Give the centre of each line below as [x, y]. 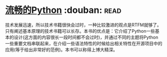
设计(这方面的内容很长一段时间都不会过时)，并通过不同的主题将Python [86, 37]
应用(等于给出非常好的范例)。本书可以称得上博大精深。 [62, 50]
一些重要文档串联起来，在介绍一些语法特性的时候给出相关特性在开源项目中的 [84, 43]
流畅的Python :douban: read [63, 10]
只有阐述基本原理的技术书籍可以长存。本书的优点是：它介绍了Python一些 [80, 31]
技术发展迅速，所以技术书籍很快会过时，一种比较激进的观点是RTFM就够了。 [83, 25]
